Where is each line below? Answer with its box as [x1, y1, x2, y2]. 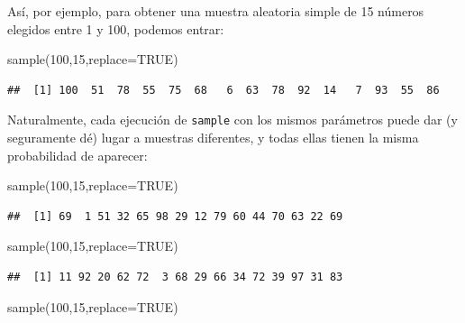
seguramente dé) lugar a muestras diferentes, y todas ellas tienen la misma [7, 128, 419, 147]
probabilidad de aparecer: [7, 145, 148, 164]
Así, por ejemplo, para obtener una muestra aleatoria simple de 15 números [7, 2, 424, 20]
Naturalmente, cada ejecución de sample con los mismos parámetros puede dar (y [7, 110, 458, 129]
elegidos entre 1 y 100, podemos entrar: [7, 19, 224, 38]
